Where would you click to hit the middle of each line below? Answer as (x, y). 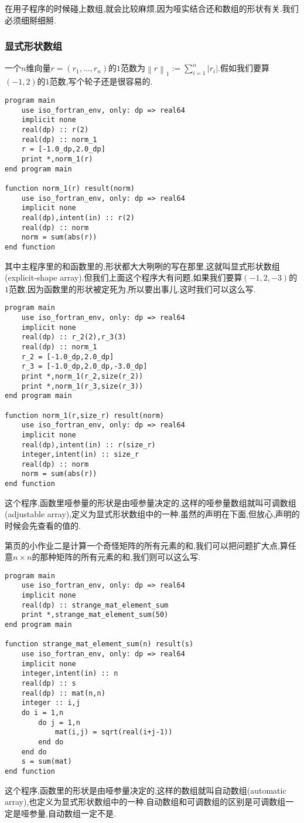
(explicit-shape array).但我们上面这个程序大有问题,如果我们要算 (124, 277)
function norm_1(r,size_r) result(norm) (85, 415)
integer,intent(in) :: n (70, 674)
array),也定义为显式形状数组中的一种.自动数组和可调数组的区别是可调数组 (145, 802)
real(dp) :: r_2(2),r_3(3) (74, 337)
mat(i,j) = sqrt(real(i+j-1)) (114, 732)
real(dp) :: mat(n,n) (63, 693)
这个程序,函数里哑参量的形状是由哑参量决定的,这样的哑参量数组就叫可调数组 (151, 502)
